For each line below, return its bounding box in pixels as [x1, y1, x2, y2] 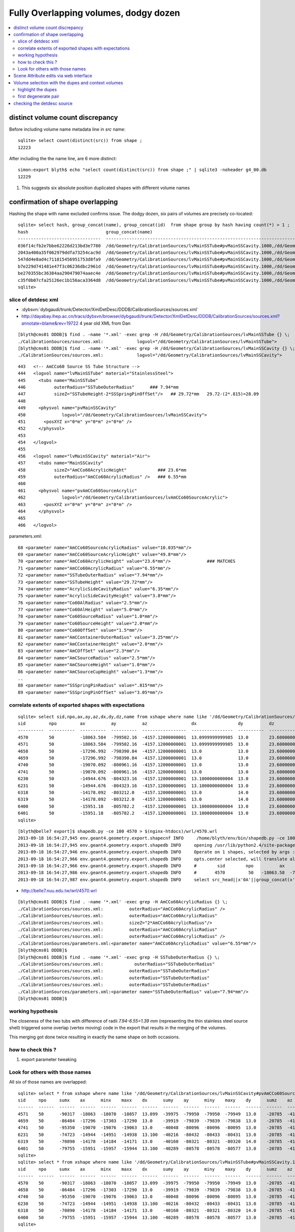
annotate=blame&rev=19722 [21, 320, 79, 326]
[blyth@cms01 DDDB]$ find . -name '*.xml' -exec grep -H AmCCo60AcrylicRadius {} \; [18, 899, 228, 905]
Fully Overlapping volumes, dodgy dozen [9, 7, 180, 18]
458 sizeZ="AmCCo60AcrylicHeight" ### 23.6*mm [18, 467, 186, 473]
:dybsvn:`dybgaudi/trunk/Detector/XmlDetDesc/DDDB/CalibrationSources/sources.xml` [21, 307, 199, 312]
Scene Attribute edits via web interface [13, 73, 92, 79]
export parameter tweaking [21, 1057, 77, 1062]
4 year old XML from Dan [79, 320, 131, 326]
